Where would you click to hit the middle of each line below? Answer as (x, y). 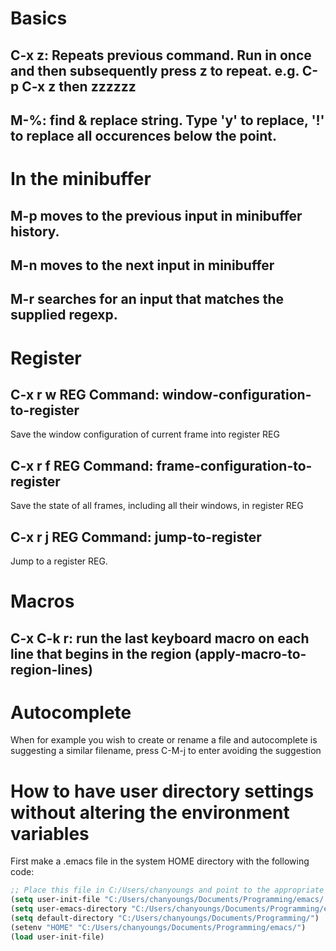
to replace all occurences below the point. (144, 135)
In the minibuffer (81, 179)
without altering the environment (150, 812)
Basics (39, 18)
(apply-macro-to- (250, 653)
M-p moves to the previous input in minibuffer (156, 215)
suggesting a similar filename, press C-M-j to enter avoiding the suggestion (166, 751)
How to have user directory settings (162, 791)
